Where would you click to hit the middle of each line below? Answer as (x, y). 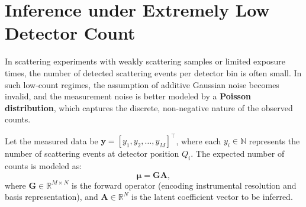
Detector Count (70, 33)
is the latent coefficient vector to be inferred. (212, 197)
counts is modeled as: (44, 166)
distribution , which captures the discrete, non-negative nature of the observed (149, 107)
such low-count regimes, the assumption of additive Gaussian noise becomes (142, 84)
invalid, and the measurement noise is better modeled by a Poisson (128, 96)
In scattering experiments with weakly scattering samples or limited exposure (145, 61)
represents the (274, 140)
